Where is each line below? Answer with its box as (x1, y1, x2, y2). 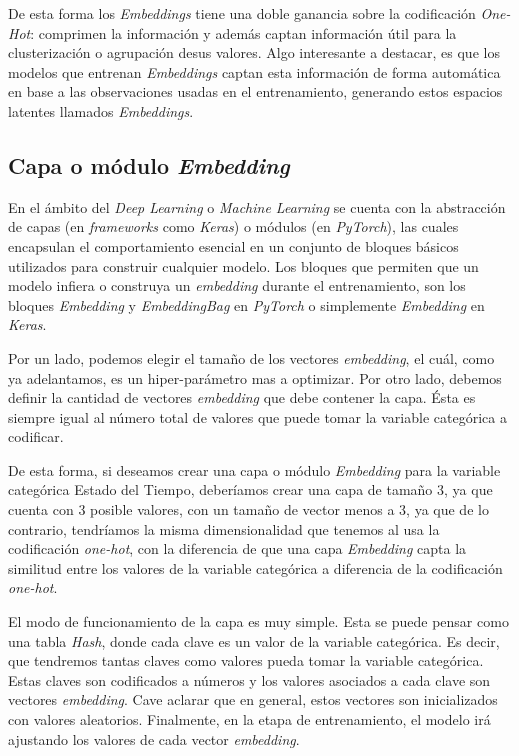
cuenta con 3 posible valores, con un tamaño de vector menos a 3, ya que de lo (8, 499, 489, 520)
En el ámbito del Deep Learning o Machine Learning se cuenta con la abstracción (8, 196, 506, 217)
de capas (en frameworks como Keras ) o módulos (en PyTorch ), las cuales (8, 216, 459, 237)
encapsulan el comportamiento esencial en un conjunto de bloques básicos (8, 235, 459, 256)
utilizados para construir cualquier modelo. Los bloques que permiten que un (8, 255, 479, 276)
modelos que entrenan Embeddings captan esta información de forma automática (8, 61, 501, 82)
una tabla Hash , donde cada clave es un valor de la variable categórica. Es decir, (8, 630, 500, 651)
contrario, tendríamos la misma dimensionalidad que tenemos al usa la (8, 518, 440, 539)
